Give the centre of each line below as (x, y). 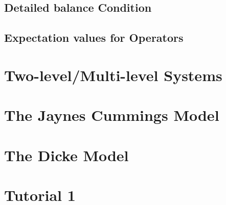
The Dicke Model (66, 155)
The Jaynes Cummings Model (112, 115)
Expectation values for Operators (94, 37)
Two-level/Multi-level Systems (113, 75)
